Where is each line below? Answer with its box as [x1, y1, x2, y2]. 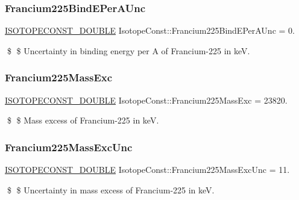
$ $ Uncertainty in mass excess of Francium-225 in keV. [7, 183, 215, 196]
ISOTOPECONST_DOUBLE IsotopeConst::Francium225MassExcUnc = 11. [5, 163, 290, 176]
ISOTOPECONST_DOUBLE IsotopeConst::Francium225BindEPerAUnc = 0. [5, 24, 295, 37]
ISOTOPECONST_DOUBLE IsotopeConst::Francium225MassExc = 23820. [5, 93, 288, 106]
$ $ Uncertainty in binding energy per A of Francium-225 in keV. [7, 44, 250, 57]
